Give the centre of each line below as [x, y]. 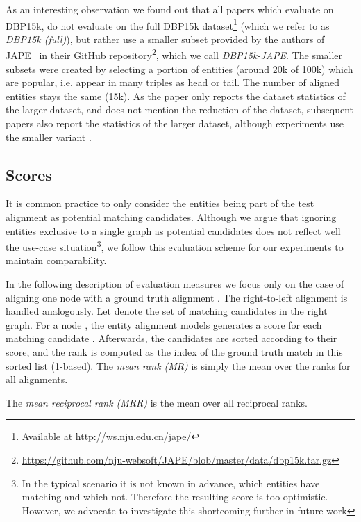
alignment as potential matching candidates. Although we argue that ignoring [171, 217]
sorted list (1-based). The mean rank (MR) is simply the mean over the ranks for [178, 365]
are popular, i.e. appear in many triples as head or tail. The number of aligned [173, 82]
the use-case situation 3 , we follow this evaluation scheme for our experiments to [175, 246]
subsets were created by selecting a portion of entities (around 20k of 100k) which [179, 68]
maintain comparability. [56, 260]
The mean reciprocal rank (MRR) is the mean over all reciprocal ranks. [157, 402]
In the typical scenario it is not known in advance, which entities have [171, 483]
